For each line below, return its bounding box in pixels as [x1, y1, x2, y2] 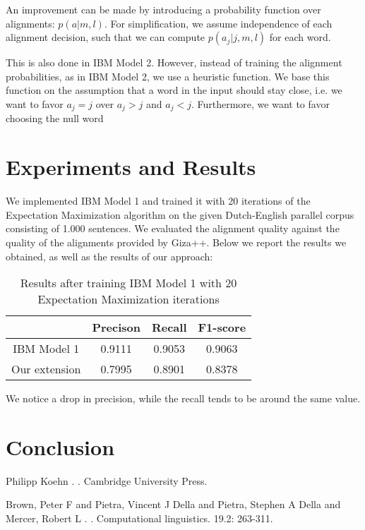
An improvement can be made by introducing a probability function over [6, 2, 321, 16]
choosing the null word [6, 111, 104, 126]
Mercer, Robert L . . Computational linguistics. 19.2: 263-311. [6, 511, 273, 526]
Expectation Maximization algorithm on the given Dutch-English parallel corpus [6, 207, 354, 222]
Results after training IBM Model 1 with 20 [20, 275, 237, 291]
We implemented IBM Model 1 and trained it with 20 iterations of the [6, 193, 311, 208]
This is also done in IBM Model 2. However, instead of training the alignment [6, 55, 342, 70]
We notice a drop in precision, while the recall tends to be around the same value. [6, 391, 361, 406]
